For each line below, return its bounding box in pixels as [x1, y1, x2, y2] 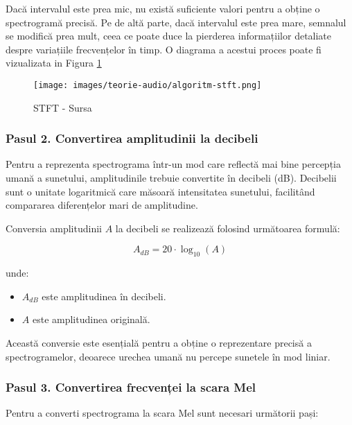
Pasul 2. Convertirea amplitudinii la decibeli [6, 130, 258, 147]
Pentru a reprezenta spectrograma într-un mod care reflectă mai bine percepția [6, 157, 341, 171]
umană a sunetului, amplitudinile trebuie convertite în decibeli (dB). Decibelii [6, 171, 337, 185]
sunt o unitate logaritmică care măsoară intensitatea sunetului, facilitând [6, 184, 315, 198]
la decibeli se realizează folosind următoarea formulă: [115, 220, 340, 235]
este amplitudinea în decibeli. [42, 288, 166, 303]
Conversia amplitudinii [6, 220, 102, 235]
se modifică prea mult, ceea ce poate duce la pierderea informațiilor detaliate [6, 28, 332, 43]
